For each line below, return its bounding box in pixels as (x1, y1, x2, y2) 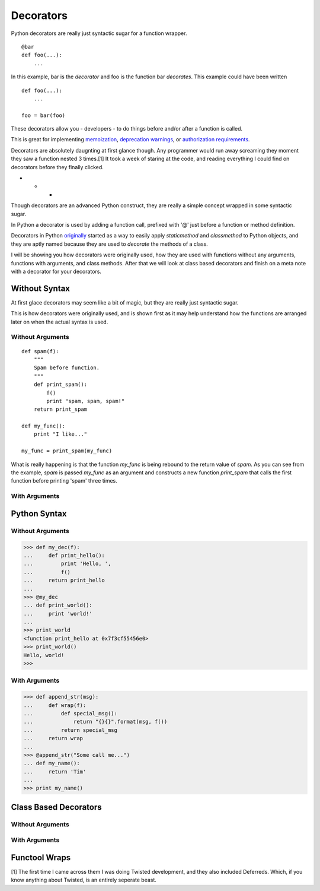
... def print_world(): (23, 602, 93, 608)
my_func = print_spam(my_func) (21, 448, 113, 454)
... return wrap (23, 735, 83, 742)
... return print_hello (23, 577, 105, 584)
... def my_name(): (23, 760, 80, 767)
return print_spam (33, 406, 88, 413)
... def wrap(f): (23, 702, 87, 709)
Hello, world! (23, 652, 65, 658)
